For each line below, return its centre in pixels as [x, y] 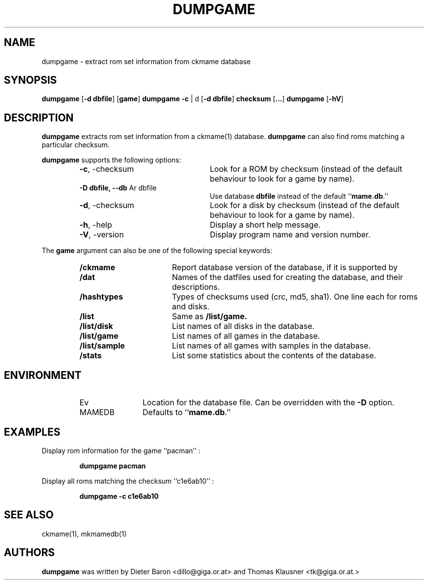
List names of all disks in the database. [243, 326]
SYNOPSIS [31, 80]
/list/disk [96, 326]
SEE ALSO [29, 515]
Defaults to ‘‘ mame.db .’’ [187, 412]
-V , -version [102, 235]
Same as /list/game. [209, 316]
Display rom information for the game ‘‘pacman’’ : [121, 450]
